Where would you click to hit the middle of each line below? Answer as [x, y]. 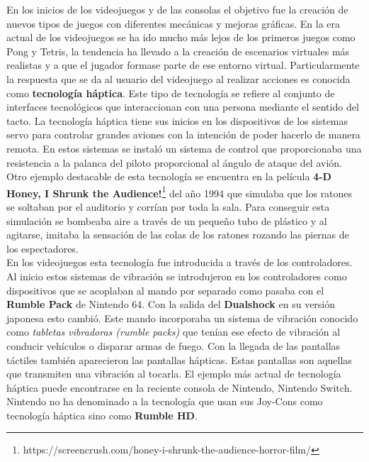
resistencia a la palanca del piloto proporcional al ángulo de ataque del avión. [174, 162]
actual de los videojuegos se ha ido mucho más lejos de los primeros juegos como [181, 37]
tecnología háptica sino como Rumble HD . [102, 415]
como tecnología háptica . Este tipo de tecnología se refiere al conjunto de [171, 93]
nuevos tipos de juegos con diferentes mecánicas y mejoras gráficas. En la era [174, 23]
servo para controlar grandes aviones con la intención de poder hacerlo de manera [183, 134]
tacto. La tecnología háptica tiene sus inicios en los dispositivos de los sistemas [177, 120]
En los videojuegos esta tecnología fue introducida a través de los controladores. [180, 262]
